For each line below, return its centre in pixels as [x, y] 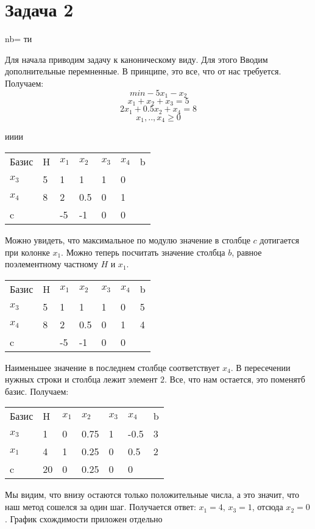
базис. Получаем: [37, 391]
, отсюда [267, 507]
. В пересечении [260, 367]
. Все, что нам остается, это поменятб [235, 379]
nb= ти [19, 39]
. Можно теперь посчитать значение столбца [143, 252]
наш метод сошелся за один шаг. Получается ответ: [101, 507]
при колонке [27, 252]
